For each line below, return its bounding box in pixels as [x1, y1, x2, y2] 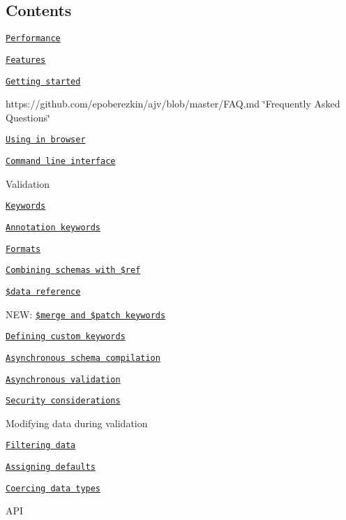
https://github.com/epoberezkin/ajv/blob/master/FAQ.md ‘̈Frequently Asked [6, 96, 340, 111]
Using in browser [6, 135, 86, 145]
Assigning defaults [6, 462, 96, 473]
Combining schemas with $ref [6, 265, 141, 276]
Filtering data [6, 440, 76, 451]
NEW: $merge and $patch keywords [6, 306, 166, 321]
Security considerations [6, 396, 121, 406]
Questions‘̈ [6, 110, 50, 124]
